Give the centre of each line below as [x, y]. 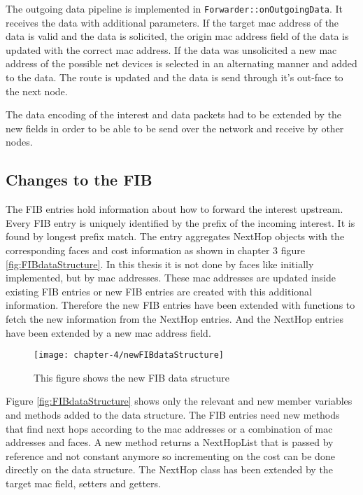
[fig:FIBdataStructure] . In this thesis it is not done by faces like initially [160, 264]
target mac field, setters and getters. [83, 483]
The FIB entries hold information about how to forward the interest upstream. [175, 209]
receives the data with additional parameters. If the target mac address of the [172, 22]
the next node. [37, 91]
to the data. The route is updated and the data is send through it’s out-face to [175, 77]
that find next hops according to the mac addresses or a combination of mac [169, 428]
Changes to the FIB [79, 180]
